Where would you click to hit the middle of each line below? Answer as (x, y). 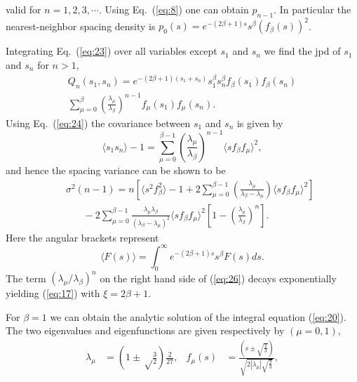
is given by (260, 123)
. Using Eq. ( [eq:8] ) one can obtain (174, 9)
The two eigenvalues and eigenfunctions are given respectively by (145, 330)
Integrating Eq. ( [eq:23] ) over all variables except (112, 51)
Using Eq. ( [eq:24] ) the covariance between (98, 123)
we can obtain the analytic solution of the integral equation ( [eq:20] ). (198, 316)
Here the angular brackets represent (82, 237)
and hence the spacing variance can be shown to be (116, 170)
